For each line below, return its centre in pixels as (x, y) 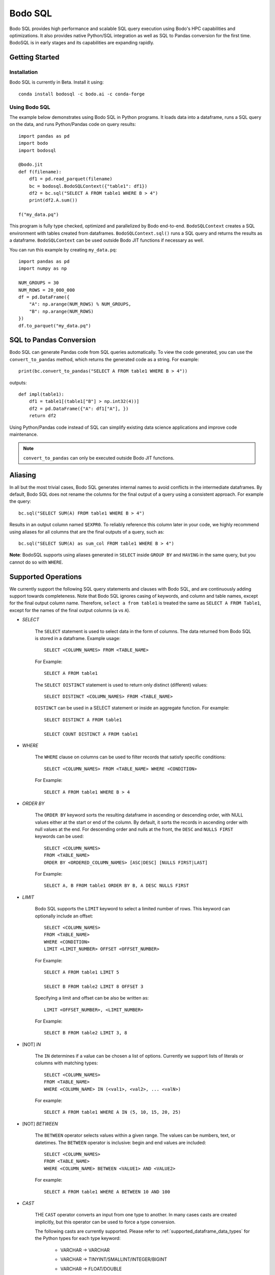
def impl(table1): (42, 394)
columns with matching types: (66, 1063)
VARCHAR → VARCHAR (85, 1250)
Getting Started (34, 57)
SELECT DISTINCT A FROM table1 (83, 720)
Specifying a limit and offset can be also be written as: (92, 998)
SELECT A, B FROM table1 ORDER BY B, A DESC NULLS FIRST (117, 886)
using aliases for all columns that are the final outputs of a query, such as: (87, 532)
